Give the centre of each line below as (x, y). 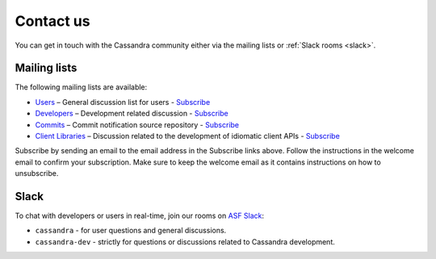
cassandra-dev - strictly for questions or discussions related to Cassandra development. (185, 241)
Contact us (52, 21)
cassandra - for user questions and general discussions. (131, 231)
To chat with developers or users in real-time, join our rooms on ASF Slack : (140, 216)
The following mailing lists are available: (81, 87)
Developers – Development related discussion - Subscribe (132, 114)
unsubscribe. (37, 173)
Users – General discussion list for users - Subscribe (123, 102)
